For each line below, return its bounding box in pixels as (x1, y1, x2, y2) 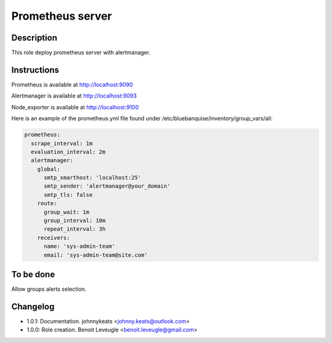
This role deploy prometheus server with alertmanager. (11, 49, 151, 56)
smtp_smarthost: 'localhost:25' (44, 174, 141, 181)
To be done (11, 269, 55, 279)
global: (37, 166, 61, 172)
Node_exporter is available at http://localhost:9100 (11, 103, 139, 110)
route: (37, 200, 57, 207)
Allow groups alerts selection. (11, 285, 87, 293)
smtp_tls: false (44, 191, 93, 198)
